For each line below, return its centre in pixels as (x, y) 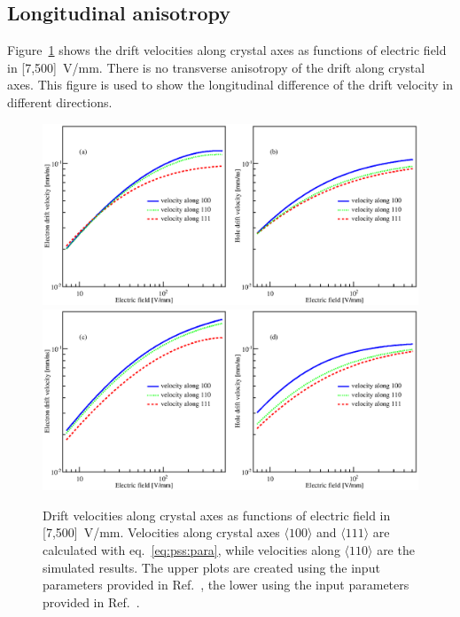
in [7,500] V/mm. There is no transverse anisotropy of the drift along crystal (216, 67)
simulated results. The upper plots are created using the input (211, 567)
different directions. (60, 102)
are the (396, 550)
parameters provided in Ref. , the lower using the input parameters (226, 585)
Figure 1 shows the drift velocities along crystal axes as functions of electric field (227, 50)
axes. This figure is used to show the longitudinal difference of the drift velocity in (230, 85)
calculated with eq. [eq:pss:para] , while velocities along (191, 550)
